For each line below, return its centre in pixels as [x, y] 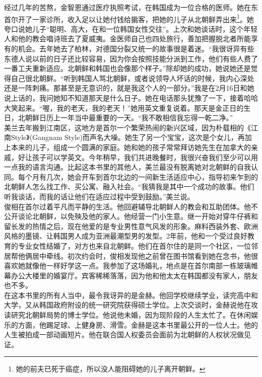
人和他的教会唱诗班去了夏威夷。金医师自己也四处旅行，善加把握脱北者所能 [127, 39]
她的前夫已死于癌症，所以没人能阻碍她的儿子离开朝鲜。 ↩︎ [111, 369]
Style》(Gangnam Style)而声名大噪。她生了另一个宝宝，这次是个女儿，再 [128, 137]
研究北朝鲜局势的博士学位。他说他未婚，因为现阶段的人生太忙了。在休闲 [131, 315]
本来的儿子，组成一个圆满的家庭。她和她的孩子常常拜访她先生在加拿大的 [131, 147]
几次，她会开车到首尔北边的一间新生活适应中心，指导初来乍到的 [152, 176]
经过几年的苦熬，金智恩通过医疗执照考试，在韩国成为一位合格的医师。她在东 [131, 7]
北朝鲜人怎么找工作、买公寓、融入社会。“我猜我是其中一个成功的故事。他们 [129, 186]
